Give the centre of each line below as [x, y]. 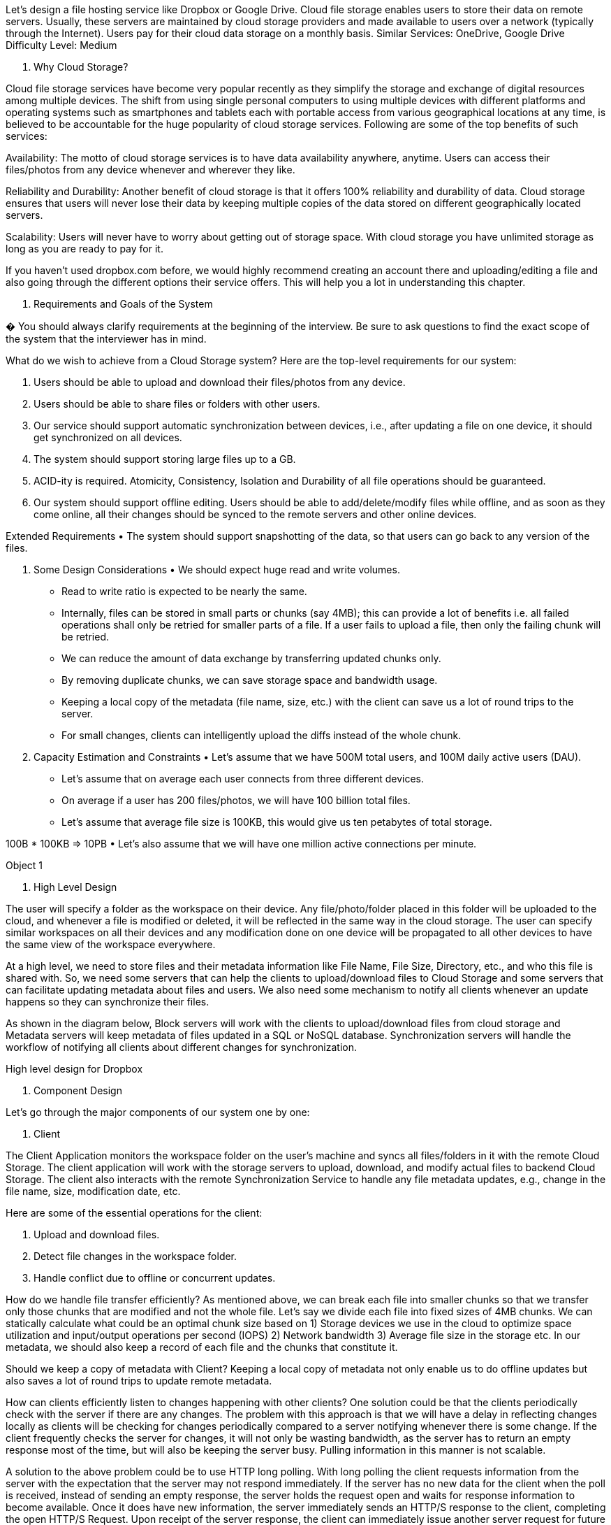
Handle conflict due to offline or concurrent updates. [155, 1278]
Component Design [78, 1090]
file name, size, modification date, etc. [93, 1191]
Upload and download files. [97, 1234]
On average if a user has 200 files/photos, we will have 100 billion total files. [236, 800]
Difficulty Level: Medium [61, 45]
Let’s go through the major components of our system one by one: [158, 1112]
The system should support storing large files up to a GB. [165, 459]
